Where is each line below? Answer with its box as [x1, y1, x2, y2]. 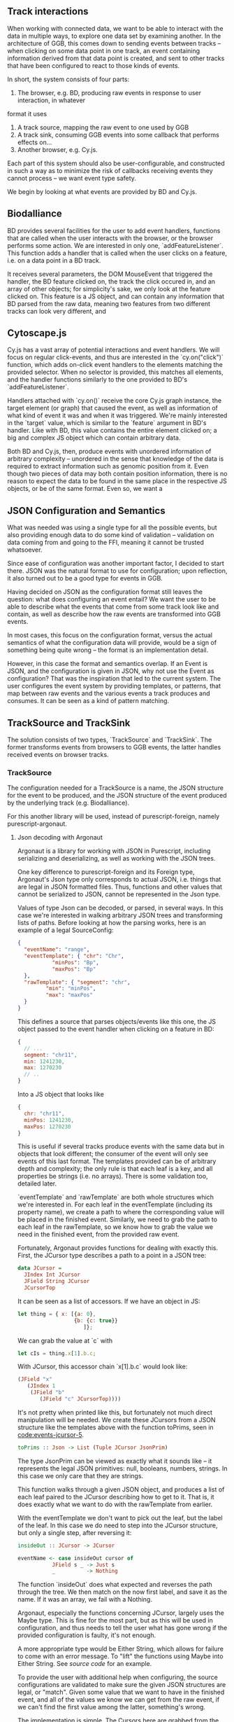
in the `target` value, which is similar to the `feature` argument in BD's [7, 419, 207, 427]
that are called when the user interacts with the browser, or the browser [7, 234, 214, 242]
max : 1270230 [24, 1064, 62, 1071]
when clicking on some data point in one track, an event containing [7, 46, 200, 55]
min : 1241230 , [24, 1057, 65, 1065]
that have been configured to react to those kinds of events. [7, 61, 180, 69]
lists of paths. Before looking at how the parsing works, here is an [17, 919, 206, 927]
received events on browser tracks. [7, 751, 110, 759]
